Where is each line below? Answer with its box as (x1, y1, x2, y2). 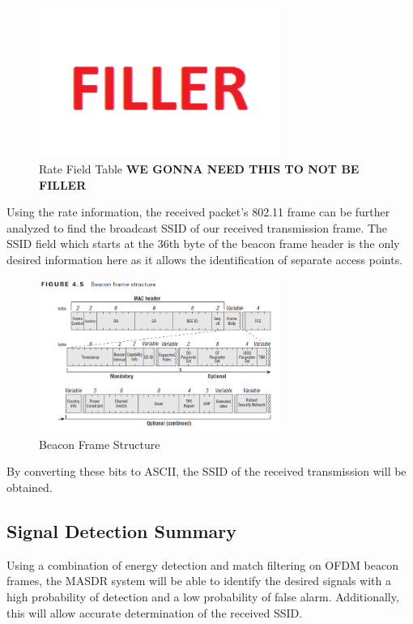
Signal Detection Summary (6, 518, 237, 543)
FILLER (39, 176, 87, 193)
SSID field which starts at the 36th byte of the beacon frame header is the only (6, 235, 400, 252)
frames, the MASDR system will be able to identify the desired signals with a (6, 572, 391, 589)
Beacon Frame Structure (39, 435, 160, 452)
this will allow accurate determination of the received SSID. (6, 604, 303, 621)
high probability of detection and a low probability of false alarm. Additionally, (6, 588, 399, 605)
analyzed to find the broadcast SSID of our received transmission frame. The (6, 219, 388, 236)
